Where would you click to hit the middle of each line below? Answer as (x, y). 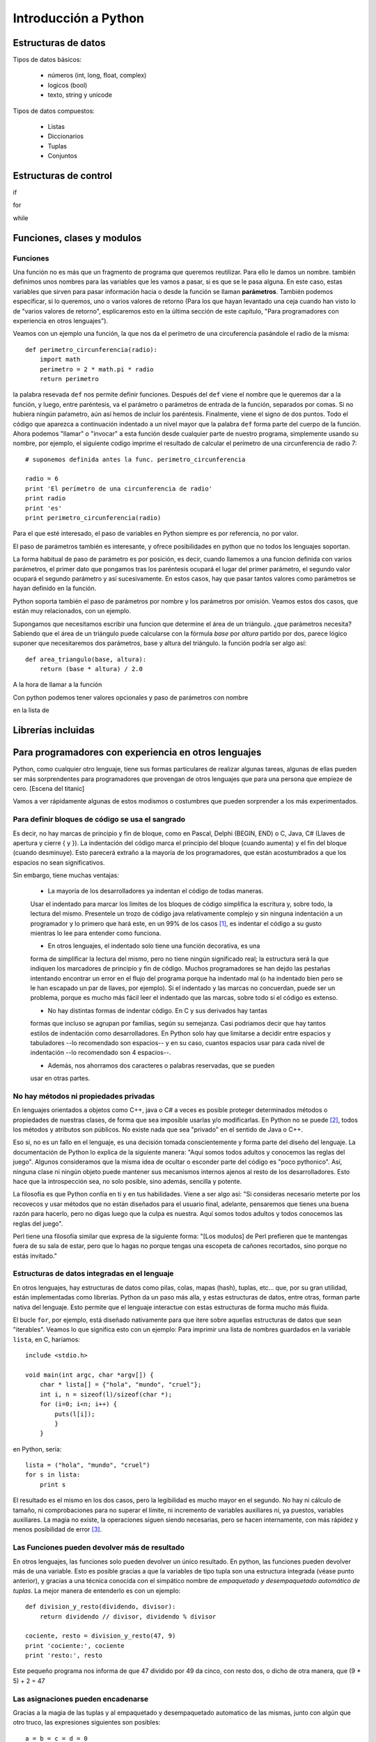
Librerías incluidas (54, 731)
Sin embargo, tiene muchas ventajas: (66, 875)
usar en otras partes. (60, 1078)
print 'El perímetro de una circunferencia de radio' (119, 488)
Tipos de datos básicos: (47, 60)
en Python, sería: (37, 1449)
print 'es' (44, 508)
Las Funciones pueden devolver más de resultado (99, 1548)
